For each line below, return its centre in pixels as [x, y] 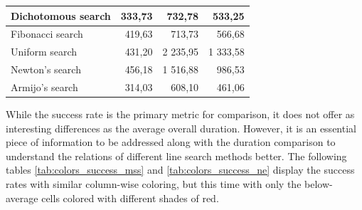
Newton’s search [46, 69]
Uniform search [44, 52]
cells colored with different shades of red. [130, 198]
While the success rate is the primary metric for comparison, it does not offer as [180, 114]
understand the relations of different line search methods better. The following [176, 156]
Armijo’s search [44, 86]
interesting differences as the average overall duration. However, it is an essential [181, 128]
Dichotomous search [61, 15]
